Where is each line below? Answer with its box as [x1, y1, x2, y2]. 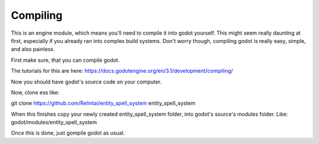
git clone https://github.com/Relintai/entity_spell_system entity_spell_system [11, 100, 196, 107]
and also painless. [11, 46, 56, 53]
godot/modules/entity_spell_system [11, 119, 97, 126]
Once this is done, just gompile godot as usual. [11, 129, 125, 136]
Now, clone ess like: [11, 89, 60, 96]
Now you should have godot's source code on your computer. [11, 78, 162, 85]
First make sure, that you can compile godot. [11, 56, 120, 63]
